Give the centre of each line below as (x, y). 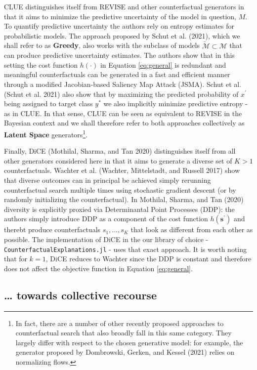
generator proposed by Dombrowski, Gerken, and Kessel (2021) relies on (125, 352)
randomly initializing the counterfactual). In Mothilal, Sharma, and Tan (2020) (124, 199)
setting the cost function (41, 64)
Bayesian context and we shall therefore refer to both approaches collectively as (124, 123)
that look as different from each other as (192, 229)
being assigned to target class (48, 103)
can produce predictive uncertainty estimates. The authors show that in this (119, 55)
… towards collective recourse (80, 295)
